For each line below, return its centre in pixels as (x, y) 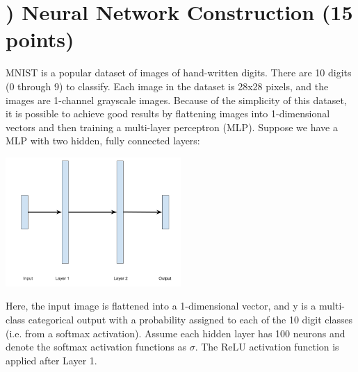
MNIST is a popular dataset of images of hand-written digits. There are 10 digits (179, 73)
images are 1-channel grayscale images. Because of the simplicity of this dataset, (176, 100)
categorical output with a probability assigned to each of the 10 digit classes (190, 320)
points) (40, 39)
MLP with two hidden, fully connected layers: (103, 141)
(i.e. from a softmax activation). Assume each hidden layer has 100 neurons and (176, 333)
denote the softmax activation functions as (96, 347)
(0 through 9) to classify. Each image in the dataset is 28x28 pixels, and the (167, 86)
